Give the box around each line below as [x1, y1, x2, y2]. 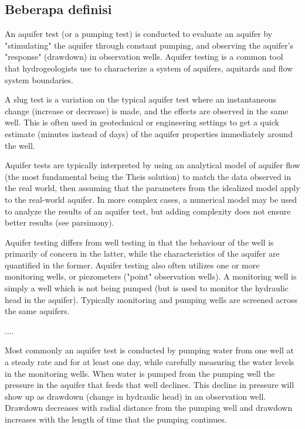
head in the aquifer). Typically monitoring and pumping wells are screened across [5, 293, 298, 305]
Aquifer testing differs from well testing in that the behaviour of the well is [5, 236, 274, 248]
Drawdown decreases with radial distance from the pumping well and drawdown [5, 401, 293, 414]
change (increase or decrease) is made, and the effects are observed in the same [5, 104, 289, 117]
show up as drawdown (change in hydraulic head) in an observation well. [5, 390, 266, 402]
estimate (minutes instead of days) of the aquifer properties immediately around [5, 127, 293, 139]
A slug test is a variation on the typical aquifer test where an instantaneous [5, 93, 276, 105]
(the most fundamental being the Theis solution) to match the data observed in [5, 170, 292, 182]
